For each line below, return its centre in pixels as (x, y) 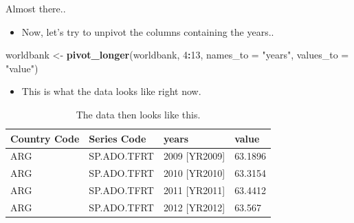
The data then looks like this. (138, 114)
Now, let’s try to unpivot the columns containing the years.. (148, 31)
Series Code (118, 138)
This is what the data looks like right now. (111, 91)
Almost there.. (36, 8)
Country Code (45, 138)
